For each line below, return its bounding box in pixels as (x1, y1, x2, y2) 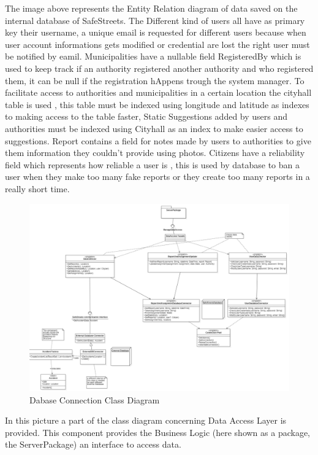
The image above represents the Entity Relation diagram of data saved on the (5, 2, 298, 14)
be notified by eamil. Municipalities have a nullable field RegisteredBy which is (5, 50, 301, 63)
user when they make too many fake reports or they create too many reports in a (5, 170, 310, 183)
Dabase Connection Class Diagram (29, 393, 160, 406)
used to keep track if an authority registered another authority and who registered (5, 61, 314, 74)
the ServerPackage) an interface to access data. (5, 438, 181, 451)
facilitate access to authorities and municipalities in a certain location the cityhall (5, 86, 312, 99)
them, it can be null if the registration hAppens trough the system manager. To (5, 74, 305, 87)
